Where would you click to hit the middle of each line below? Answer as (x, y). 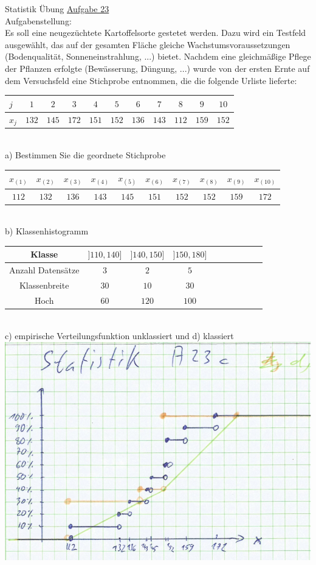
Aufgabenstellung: (38, 20)
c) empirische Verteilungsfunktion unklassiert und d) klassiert (119, 335)
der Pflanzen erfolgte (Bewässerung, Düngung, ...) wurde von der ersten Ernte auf (157, 68)
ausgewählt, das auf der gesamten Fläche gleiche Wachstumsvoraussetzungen (148, 44)
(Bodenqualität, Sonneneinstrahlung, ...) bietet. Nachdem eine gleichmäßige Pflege (158, 56)
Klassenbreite (44, 285)
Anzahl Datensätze (44, 270)
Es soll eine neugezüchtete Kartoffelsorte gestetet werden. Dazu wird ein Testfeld (156, 33)
